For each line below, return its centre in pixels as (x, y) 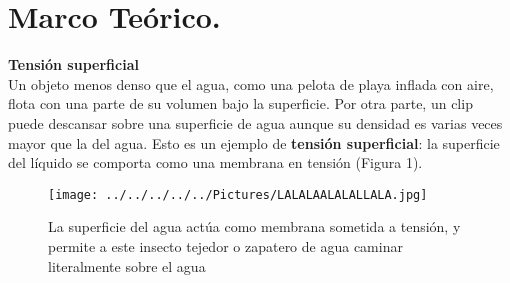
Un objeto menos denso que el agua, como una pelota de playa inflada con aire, (251, 83)
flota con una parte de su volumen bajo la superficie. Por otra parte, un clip (240, 103)
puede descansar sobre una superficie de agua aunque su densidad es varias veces (255, 122)
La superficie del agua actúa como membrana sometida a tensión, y (254, 226)
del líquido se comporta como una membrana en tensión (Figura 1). (215, 162)
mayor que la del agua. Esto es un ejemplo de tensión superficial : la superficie (254, 142)
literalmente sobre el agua (127, 265)
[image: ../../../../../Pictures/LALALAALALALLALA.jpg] (238, 194)
